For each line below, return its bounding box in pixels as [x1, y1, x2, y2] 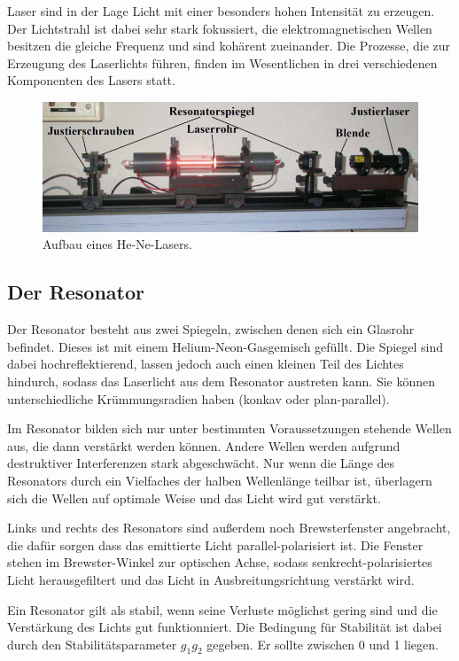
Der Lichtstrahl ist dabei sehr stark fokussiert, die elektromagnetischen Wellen [7, 19, 432, 37]
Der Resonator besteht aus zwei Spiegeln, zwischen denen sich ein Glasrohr [7, 320, 415, 338]
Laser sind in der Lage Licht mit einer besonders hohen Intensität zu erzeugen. [7, 2, 435, 19]
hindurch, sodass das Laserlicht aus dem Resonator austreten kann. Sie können [7, 371, 435, 390]
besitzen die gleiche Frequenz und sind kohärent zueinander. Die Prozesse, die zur [7, 36, 451, 55]
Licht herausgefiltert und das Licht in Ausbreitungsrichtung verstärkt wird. [7, 570, 415, 588]
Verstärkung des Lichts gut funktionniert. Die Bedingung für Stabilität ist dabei [7, 618, 442, 636]
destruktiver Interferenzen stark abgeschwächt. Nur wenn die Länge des [7, 454, 395, 472]
